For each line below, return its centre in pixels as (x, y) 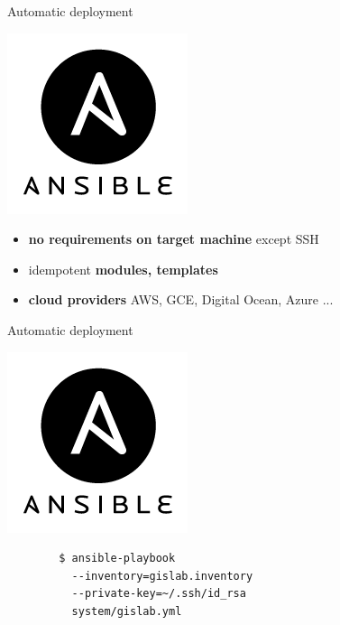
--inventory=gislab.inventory (162, 576)
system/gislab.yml (127, 611)
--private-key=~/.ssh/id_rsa (159, 594)
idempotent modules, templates (123, 269)
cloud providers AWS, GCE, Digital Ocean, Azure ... (181, 299)
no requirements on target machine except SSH (174, 239)
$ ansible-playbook (117, 559)
